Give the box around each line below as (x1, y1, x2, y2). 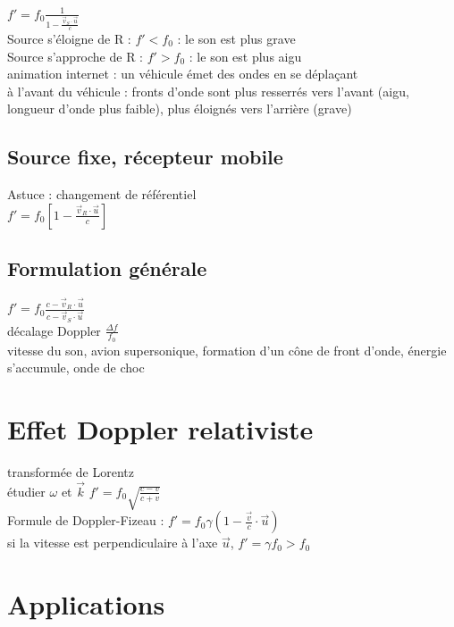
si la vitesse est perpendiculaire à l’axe (7, 533, 218, 552)
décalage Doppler (7, 321, 101, 339)
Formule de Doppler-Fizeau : (7, 511, 164, 530)
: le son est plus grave (177, 29, 296, 48)
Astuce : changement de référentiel (7, 185, 197, 204)
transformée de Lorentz (7, 463, 134, 481)
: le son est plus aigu (189, 46, 302, 65)
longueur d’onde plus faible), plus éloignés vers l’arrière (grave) (7, 99, 352, 118)
